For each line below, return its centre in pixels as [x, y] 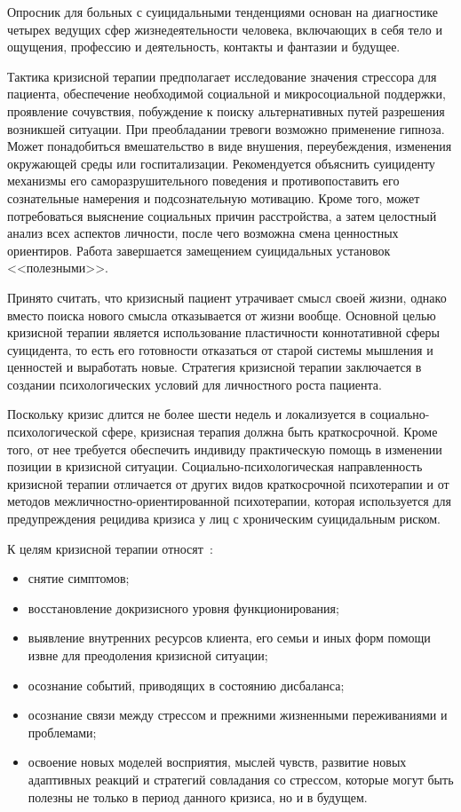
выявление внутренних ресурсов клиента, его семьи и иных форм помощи [229, 638]
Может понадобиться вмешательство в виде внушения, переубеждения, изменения [230, 146]
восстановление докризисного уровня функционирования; [183, 607]
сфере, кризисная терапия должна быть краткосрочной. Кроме [270, 432]
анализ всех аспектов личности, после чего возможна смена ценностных [203, 233]
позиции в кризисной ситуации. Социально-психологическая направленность [215, 466]
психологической [53, 432]
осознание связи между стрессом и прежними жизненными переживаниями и [238, 715]
